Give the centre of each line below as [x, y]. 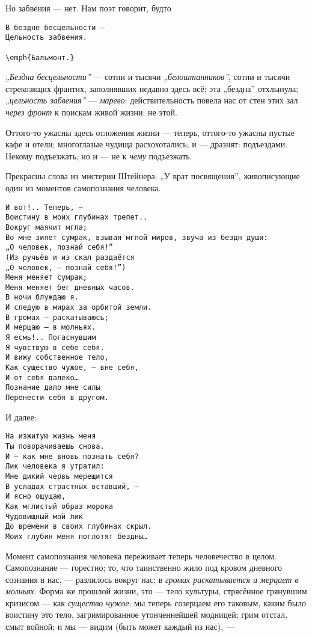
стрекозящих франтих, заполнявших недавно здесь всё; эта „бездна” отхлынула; [152, 88]
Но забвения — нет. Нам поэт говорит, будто [88, 8]
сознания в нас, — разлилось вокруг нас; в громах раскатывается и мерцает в [152, 579]
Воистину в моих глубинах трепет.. [77, 217]
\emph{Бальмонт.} [40, 57]
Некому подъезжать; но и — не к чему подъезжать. [99, 155]
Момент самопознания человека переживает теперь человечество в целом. [141, 555]
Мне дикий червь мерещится [59, 476]
